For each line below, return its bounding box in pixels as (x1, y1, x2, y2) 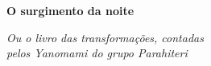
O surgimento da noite (6, 2, 134, 18)
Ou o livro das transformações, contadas (6, 29, 204, 45)
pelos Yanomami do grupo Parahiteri (6, 45, 188, 61)
